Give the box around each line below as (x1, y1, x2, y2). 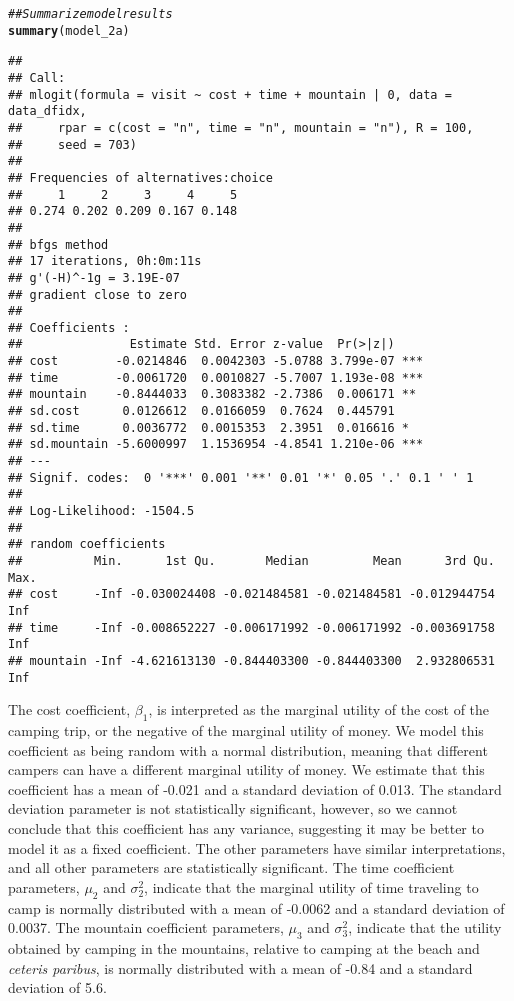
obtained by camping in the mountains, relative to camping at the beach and (8, 937, 480, 958)
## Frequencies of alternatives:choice (8, 170, 273, 185)
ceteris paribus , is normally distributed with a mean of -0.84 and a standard (8, 957, 473, 978)
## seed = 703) (8, 137, 137, 152)
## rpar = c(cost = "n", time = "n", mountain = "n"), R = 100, (8, 120, 474, 135)
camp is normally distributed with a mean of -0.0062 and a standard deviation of (8, 897, 505, 918)
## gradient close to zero (8, 287, 187, 302)
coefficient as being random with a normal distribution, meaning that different (8, 739, 488, 760)
